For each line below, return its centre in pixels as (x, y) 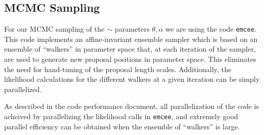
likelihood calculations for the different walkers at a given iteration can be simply (132, 79)
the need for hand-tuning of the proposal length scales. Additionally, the (118, 69)
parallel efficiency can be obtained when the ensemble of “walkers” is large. (122, 126)
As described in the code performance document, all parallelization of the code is (132, 106)
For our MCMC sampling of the (54, 29)
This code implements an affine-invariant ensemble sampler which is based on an (131, 39)
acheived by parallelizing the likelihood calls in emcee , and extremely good (121, 116)
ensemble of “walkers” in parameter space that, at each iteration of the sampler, (130, 49)
